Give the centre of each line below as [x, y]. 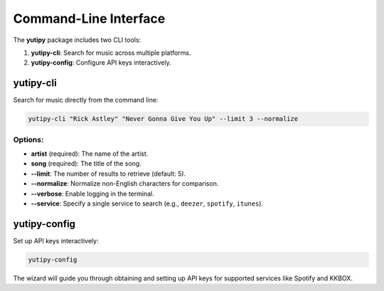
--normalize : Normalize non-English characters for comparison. [125, 184]
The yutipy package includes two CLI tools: [77, 40]
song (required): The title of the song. [86, 164]
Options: [28, 139]
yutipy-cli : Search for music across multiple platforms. [111, 53]
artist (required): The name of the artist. [90, 154]
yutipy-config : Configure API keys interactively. [101, 63]
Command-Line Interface [89, 18]
